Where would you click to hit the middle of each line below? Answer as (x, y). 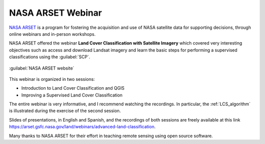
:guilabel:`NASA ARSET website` (42, 68)
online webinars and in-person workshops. (52, 34)
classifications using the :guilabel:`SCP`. (50, 57)
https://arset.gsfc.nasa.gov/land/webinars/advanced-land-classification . (82, 127)
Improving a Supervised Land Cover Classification (72, 95)
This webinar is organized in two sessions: (52, 79)
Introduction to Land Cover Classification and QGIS (73, 88)
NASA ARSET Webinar (55, 13)
